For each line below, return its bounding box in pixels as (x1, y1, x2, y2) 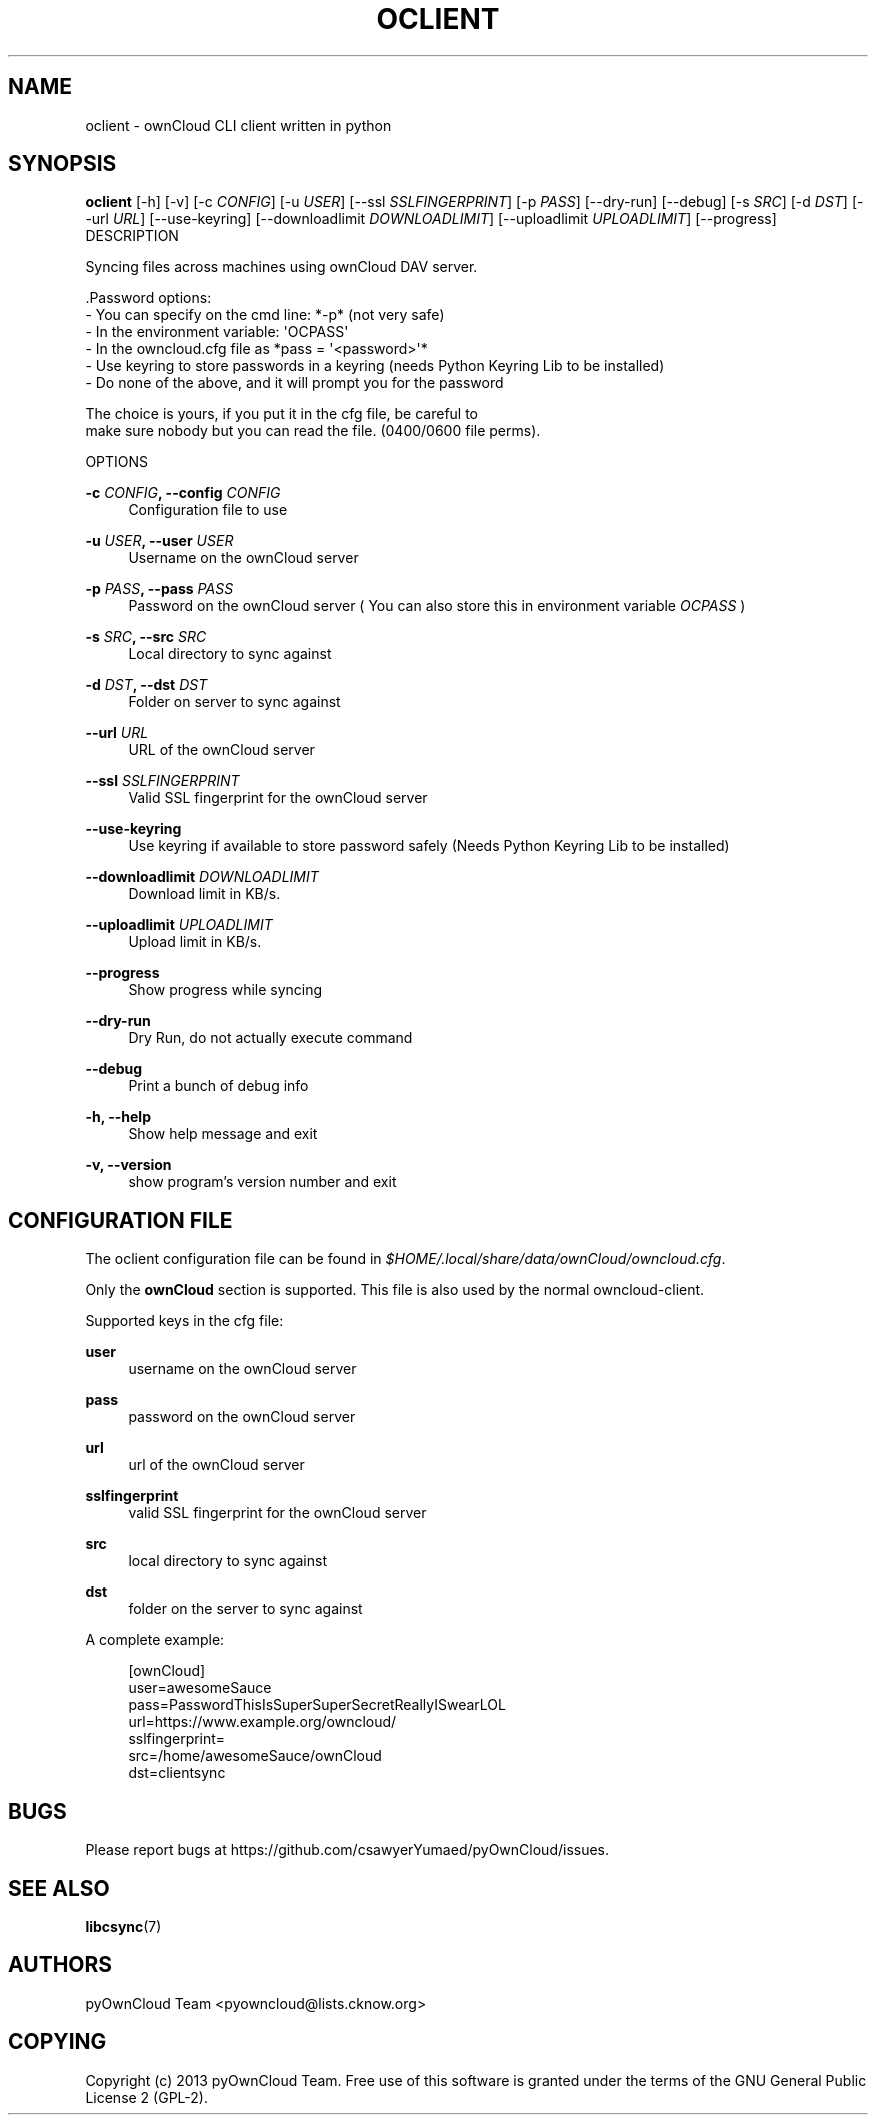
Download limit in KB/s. (128, 885, 281, 903)
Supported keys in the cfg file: (85, 1312, 284, 1330)
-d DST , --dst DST (85, 676, 208, 694)
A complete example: (85, 1631, 225, 1649)
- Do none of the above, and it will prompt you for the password (85, 374, 504, 392)
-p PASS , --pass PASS (85, 580, 234, 598)
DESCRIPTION (85, 227, 179, 245)
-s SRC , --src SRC (85, 628, 207, 646)
